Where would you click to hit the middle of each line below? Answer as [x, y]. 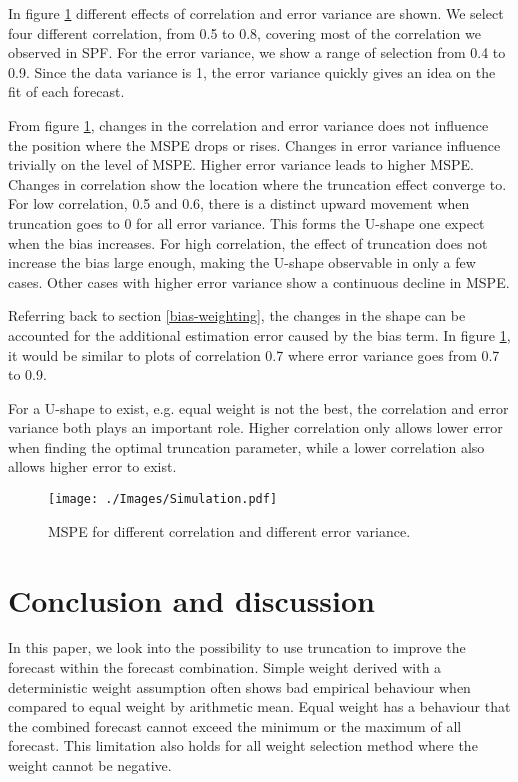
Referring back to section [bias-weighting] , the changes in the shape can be [237, 315]
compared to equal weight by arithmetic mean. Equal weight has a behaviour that [259, 706]
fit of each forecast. [66, 91]
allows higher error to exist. [92, 466]
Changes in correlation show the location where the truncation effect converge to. [257, 183]
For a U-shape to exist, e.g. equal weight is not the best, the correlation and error [258, 407]
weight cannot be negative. [90, 765]
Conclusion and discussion [191, 599]
